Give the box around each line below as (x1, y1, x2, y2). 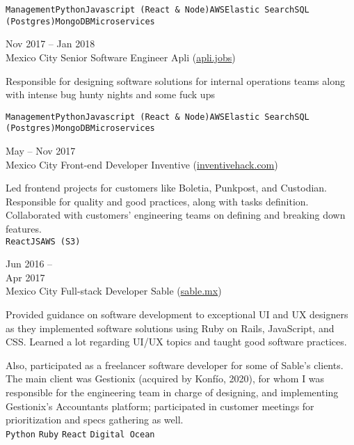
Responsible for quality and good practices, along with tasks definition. (6, 194, 309, 208)
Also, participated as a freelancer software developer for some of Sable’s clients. (6, 357, 344, 372)
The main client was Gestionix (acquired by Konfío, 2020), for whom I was (6, 371, 325, 386)
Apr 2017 (6, 270, 45, 284)
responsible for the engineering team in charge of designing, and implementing (6, 384, 339, 399)
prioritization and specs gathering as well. (6, 412, 184, 427)
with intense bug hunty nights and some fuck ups (6, 87, 215, 102)
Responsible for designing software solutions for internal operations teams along (6, 73, 345, 88)
